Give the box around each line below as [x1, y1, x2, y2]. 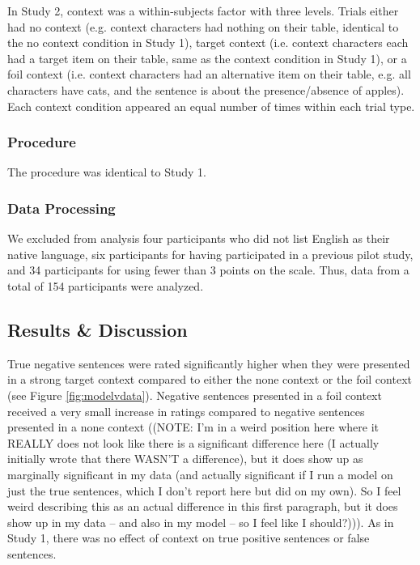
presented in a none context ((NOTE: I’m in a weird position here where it [7, 418, 379, 435]
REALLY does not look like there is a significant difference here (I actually [7, 434, 380, 451]
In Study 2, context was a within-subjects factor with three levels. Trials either [7, 2, 399, 19]
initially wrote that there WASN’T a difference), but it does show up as [7, 450, 363, 467]
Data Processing [7, 198, 116, 218]
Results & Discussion [7, 316, 188, 342]
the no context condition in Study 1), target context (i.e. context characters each [7, 34, 409, 51]
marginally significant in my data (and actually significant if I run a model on [7, 465, 393, 482]
